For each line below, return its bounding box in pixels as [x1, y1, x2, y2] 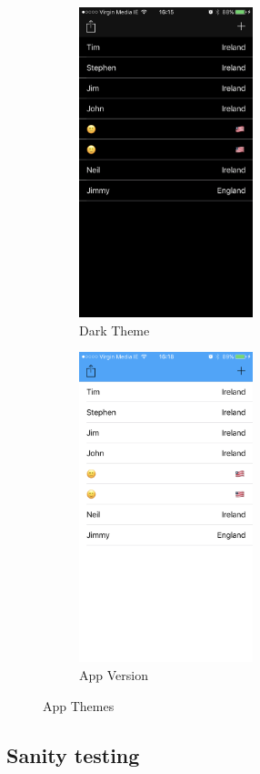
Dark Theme [79, 320, 150, 339]
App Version [79, 666, 148, 685]
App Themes [43, 696, 115, 715]
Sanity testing [6, 740, 140, 769]
